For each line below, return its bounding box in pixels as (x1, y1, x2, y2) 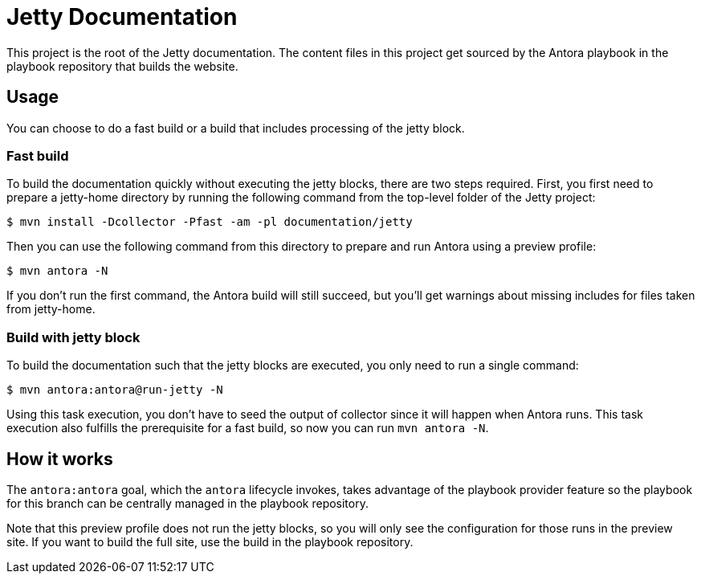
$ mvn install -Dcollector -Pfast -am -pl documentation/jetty (6, 215, 413, 229)
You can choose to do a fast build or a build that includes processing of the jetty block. (6, 120, 465, 135)
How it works (6, 448, 113, 469)
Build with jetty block (6, 329, 141, 345)
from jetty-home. (6, 302, 96, 317)
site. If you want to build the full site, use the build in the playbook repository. (6, 534, 414, 549)
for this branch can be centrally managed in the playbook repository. (6, 496, 369, 510)
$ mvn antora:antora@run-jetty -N (6, 383, 223, 397)
